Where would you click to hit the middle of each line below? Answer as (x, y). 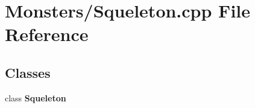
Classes (28, 72)
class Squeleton (36, 97)
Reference (47, 34)
